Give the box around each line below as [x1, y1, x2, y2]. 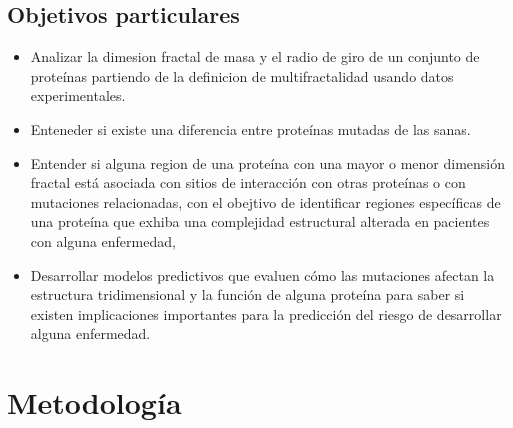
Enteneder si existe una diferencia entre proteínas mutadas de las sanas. [30, 118, 471, 139]
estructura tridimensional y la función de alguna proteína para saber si [30, 284, 465, 305]
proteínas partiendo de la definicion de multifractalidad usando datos [30, 65, 454, 86]
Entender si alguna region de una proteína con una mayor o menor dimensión [30, 152, 506, 173]
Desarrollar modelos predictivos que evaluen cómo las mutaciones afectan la [30, 264, 495, 285]
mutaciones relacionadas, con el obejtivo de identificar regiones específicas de [30, 191, 501, 212]
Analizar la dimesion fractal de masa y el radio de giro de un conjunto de [30, 46, 480, 67]
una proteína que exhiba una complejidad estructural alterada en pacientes [30, 211, 490, 232]
